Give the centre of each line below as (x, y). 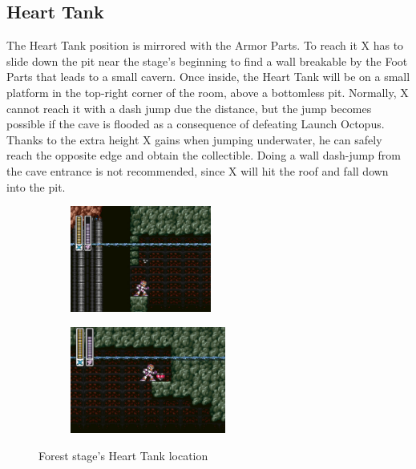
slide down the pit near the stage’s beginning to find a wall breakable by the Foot (207, 61)
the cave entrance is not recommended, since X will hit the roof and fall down (198, 170)
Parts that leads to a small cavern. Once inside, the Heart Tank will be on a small (208, 77)
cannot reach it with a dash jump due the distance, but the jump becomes (189, 108)
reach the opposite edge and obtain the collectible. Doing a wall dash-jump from (204, 155)
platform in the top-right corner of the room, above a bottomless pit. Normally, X (208, 92)
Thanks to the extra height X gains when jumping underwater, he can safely (194, 139)
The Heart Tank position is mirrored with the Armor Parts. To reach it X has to (205, 45)
